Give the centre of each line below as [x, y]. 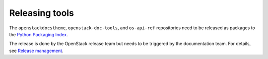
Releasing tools [42, 13]
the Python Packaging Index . [38, 34]
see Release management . [36, 51]
